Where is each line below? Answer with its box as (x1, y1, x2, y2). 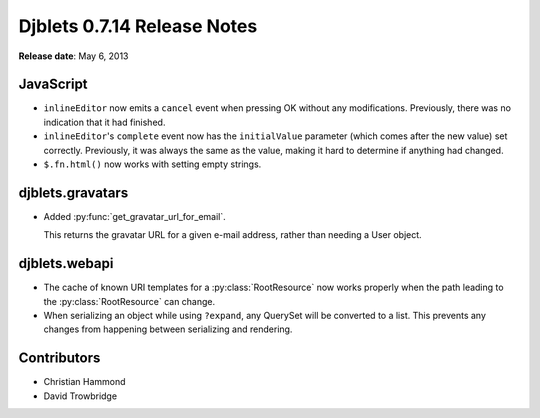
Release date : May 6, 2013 (18, 50, 129, 62)
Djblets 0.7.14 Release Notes (18, 15, 258, 37)
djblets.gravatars (18, 184, 129, 201)
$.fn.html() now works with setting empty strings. (43, 158, 262, 170)
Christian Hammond (43, 376, 126, 388)
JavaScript (18, 76, 89, 93)
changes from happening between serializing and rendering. (43, 323, 293, 335)
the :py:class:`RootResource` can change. (43, 295, 216, 307)
